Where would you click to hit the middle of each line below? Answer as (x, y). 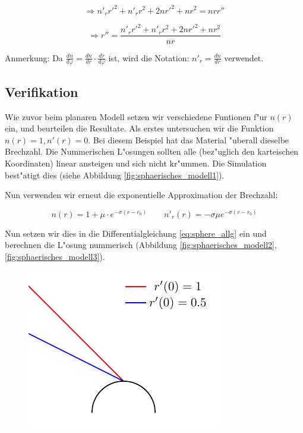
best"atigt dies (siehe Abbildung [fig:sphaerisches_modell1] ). (115, 175)
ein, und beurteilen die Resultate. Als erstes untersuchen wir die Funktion (139, 128)
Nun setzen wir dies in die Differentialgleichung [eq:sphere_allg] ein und (136, 233)
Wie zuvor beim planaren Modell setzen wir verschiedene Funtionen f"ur (136, 116)
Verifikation (42, 91)
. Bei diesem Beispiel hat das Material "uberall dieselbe (189, 139)
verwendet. (244, 57)
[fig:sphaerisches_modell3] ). (55, 256)
